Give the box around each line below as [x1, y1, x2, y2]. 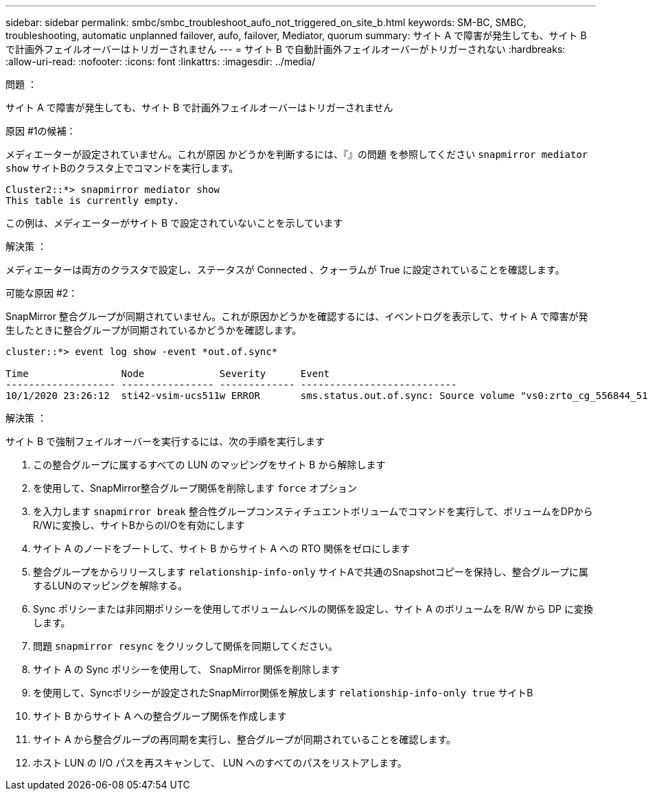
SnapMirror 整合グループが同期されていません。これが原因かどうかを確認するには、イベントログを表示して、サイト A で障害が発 [5, 310, 588, 322]
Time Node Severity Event [5, 368, 330, 379]
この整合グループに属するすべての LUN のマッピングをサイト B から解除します [33, 459, 386, 470]
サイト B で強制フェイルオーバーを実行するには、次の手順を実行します [5, 435, 325, 447]
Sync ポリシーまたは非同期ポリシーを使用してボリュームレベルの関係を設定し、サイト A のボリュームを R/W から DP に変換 [33, 603, 593, 615]
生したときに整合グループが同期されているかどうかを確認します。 [5, 324, 302, 336]
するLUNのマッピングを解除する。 [33, 580, 187, 591]
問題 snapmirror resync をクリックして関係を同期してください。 [33, 640, 338, 652]
